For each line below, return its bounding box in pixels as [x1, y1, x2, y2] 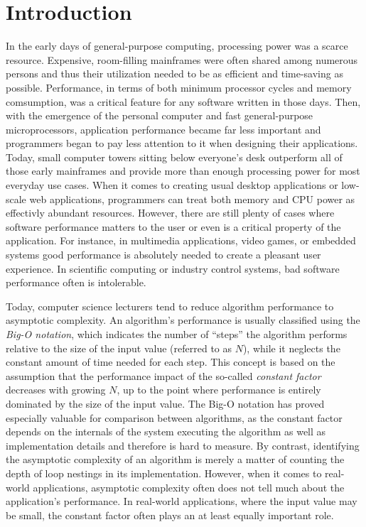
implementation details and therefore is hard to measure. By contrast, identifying [6, 438, 360, 452]
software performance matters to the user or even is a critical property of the [6, 219, 341, 234]
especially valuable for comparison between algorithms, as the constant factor [6, 410, 343, 425]
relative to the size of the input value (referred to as [6, 340, 232, 355]
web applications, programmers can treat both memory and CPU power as [29, 191, 355, 206]
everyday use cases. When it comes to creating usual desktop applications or [6, 178, 338, 192]
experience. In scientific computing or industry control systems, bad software [6, 261, 340, 276]
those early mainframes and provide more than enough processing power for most [6, 163, 360, 178]
